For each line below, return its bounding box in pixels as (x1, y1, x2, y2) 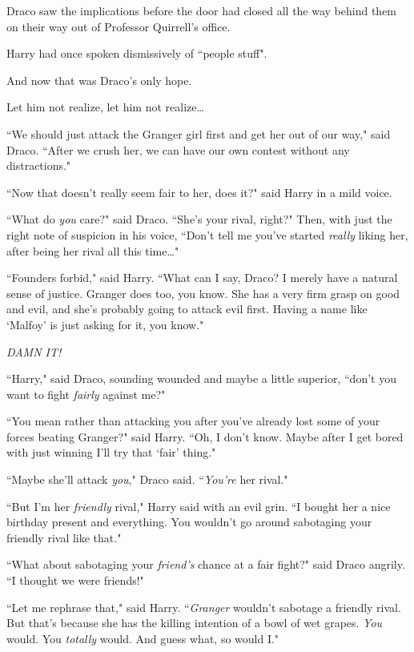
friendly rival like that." (6, 529, 122, 545)
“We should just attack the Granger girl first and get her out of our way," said (6, 125, 391, 142)
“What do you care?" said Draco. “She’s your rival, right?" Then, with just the (6, 211, 392, 227)
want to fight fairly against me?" (6, 385, 166, 402)
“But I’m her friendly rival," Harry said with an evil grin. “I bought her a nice (6, 497, 391, 514)
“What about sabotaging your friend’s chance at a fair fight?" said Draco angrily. (6, 556, 405, 573)
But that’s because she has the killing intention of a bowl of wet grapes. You (6, 614, 383, 631)
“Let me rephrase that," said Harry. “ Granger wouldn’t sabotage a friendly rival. (6, 598, 401, 615)
